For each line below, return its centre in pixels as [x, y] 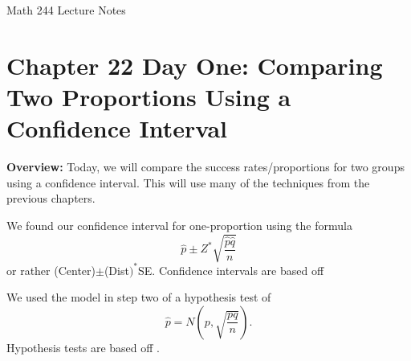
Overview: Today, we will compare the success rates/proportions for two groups [205, 167]
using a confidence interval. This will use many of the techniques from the [188, 182]
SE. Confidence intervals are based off [231, 270]
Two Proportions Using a [149, 96]
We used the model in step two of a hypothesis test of [139, 297]
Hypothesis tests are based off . [83, 347]
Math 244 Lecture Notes [66, 10]
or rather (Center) [51, 270]
